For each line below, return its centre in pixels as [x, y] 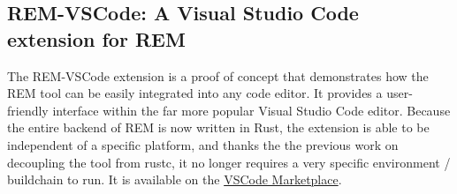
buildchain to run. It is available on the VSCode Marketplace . [175, 179]
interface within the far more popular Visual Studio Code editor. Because [251, 110]
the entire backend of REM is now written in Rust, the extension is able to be [218, 127]
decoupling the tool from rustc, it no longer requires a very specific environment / [229, 162]
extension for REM [96, 38]
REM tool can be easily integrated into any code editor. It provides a [195, 93]
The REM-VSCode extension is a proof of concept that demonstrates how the [218, 75]
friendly [28, 110]
